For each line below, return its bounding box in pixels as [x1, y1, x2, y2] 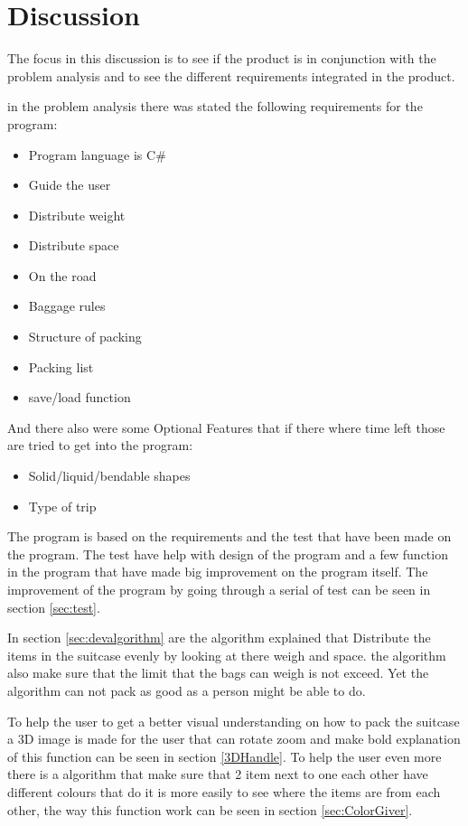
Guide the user [28, 175, 111, 194]
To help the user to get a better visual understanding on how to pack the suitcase [7, 711, 460, 730]
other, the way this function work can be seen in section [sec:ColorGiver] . [7, 800, 413, 819]
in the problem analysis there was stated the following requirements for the [7, 97, 423, 116]
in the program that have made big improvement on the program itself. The [7, 562, 428, 581]
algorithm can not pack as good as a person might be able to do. [7, 681, 366, 699]
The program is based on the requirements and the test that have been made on [7, 527, 452, 546]
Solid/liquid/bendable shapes [28, 466, 191, 485]
